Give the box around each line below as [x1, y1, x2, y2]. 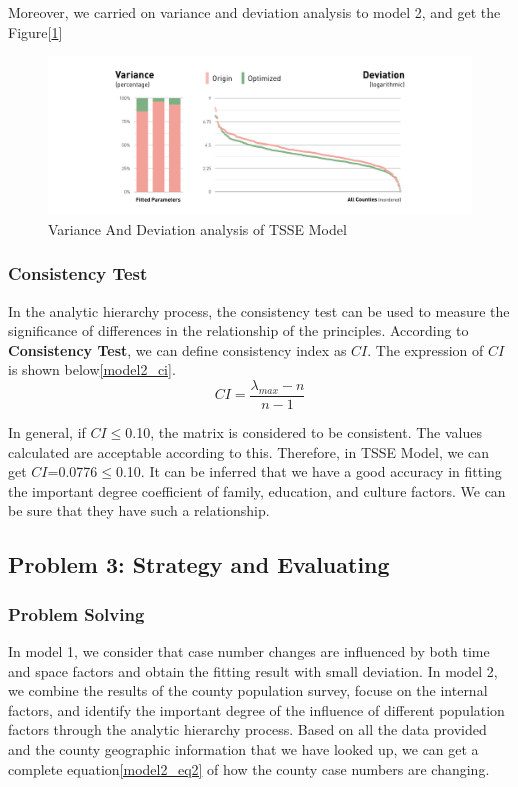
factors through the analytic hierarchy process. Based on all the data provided [8, 719, 487, 740]
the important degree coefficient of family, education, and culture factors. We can [8, 480, 506, 501]
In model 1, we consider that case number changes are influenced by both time [8, 641, 490, 661]
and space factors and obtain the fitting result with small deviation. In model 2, [8, 660, 498, 681]
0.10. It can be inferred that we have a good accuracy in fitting [115, 461, 502, 482]
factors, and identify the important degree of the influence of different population [8, 699, 505, 720]
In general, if [8, 422, 86, 443]
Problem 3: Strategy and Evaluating [8, 549, 390, 580]
